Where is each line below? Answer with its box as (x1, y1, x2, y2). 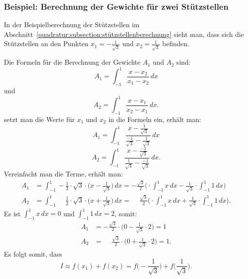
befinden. (162, 38, 189, 49)
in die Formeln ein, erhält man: (108, 114, 201, 124)
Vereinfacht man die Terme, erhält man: (4, 169, 123, 179)
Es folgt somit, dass (4, 248, 62, 259)
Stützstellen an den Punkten (4, 38, 89, 49)
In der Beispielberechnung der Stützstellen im (4, 19, 140, 30)
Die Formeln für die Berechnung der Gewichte (4, 57, 141, 67)
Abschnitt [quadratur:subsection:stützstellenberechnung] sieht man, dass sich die (4, 29, 244, 39)
